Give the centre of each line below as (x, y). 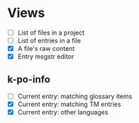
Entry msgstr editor (46, 57)
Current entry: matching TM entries (69, 105)
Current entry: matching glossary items (75, 96)
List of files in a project (51, 33)
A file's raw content (46, 49)
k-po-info (29, 79)
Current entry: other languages (63, 112)
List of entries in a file (49, 41)
